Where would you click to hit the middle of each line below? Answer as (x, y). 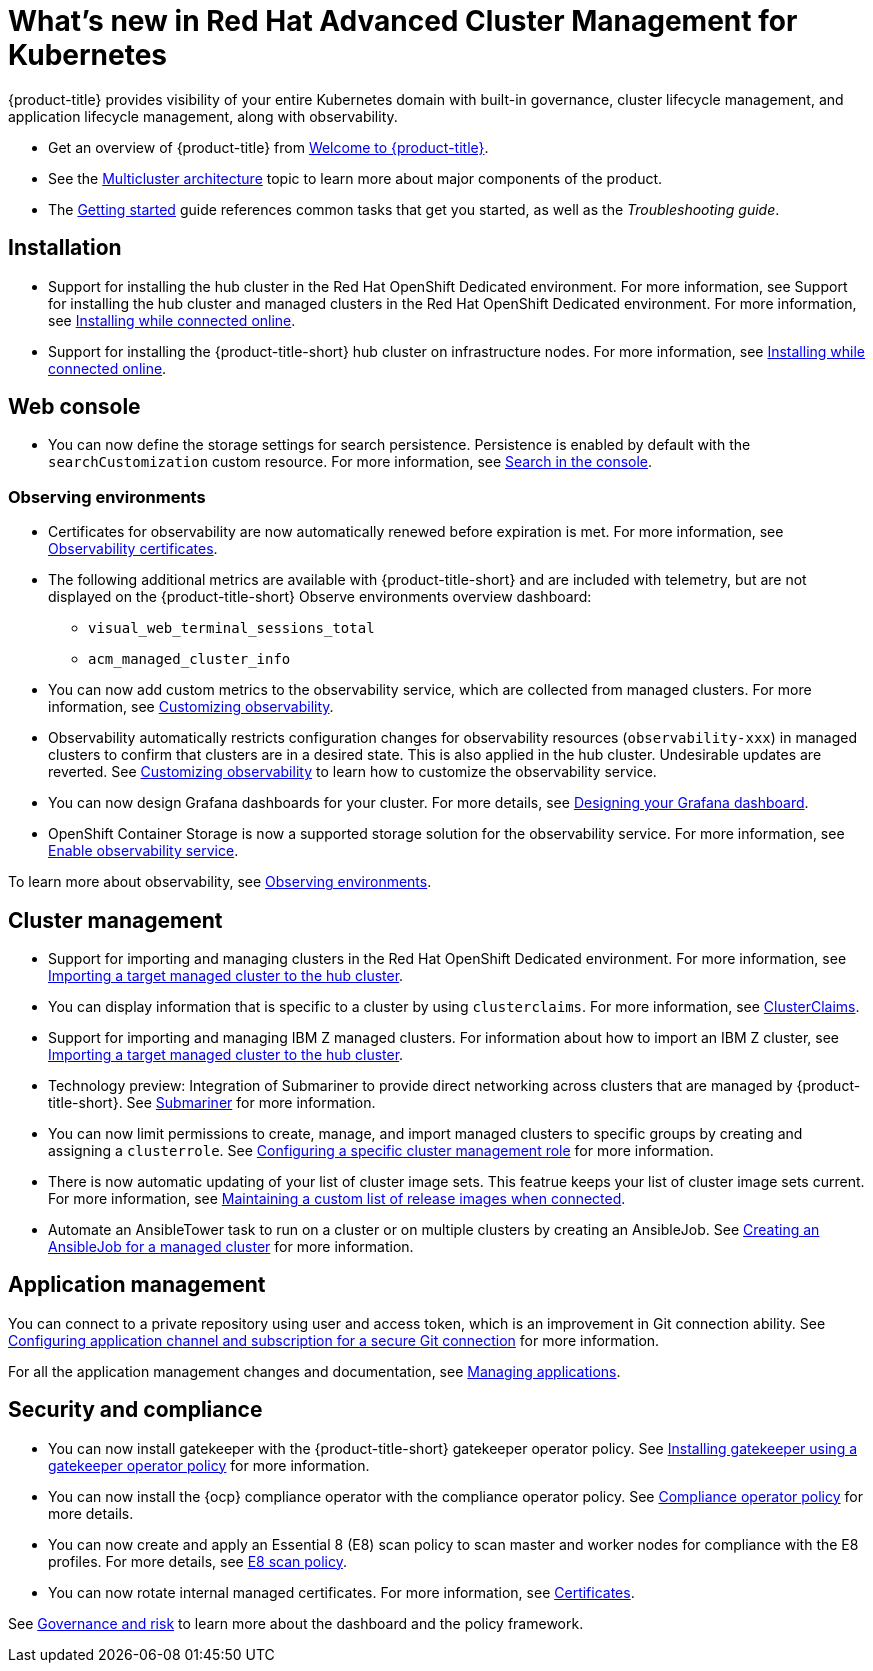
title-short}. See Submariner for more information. (212, 1103)
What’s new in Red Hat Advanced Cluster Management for (403, 21)
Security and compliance (135, 1410)
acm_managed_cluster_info (189, 659)
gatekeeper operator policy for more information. (209, 1465)
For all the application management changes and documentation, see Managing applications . (314, 1371)
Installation (65, 248)
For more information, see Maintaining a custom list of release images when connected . (337, 1199)
